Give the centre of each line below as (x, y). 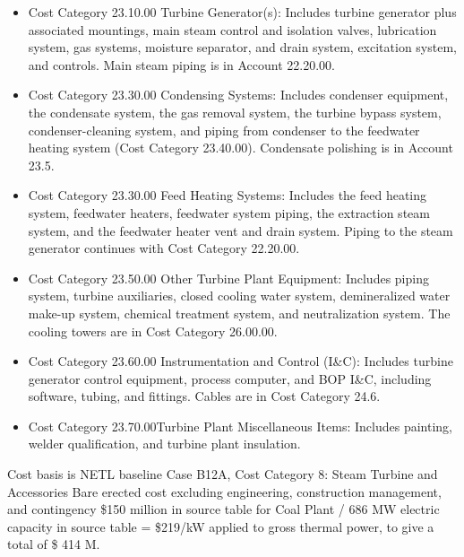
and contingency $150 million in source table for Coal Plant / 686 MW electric (223, 509)
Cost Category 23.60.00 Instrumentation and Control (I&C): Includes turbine (241, 361)
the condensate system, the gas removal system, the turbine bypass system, (235, 112)
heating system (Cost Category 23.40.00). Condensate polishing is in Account (241, 148)
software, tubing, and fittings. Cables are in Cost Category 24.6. (204, 396)
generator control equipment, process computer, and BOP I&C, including (230, 378)
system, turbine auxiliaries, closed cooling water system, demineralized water (239, 296)
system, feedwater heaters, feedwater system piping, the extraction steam (229, 212)
